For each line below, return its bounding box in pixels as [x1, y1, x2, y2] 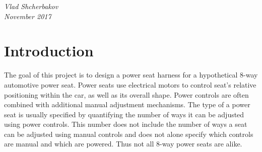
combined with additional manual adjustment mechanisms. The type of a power [4, 99, 250, 110]
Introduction [4, 40, 94, 61]
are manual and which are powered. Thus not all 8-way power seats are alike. [4, 138, 242, 149]
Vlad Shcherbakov [4, 1, 58, 11]
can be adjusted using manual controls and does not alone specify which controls [4, 128, 253, 139]
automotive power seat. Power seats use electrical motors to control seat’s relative [4, 79, 256, 90]
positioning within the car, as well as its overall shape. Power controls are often [4, 89, 249, 100]
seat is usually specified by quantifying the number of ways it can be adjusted [4, 109, 244, 119]
